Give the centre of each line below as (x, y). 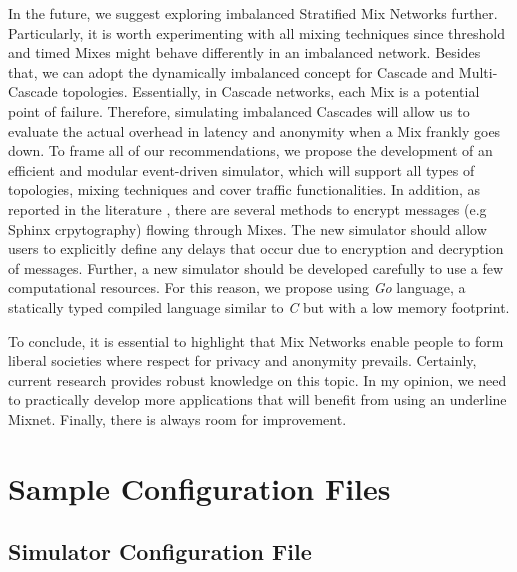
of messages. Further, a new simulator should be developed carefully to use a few (256, 267)
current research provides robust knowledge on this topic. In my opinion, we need (257, 379)
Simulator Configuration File (160, 551)
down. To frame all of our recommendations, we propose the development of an (250, 150)
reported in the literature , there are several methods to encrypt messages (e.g (247, 208)
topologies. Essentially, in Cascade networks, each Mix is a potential (271, 91)
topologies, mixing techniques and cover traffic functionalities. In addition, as (244, 189)
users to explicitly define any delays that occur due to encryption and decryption (256, 248)
